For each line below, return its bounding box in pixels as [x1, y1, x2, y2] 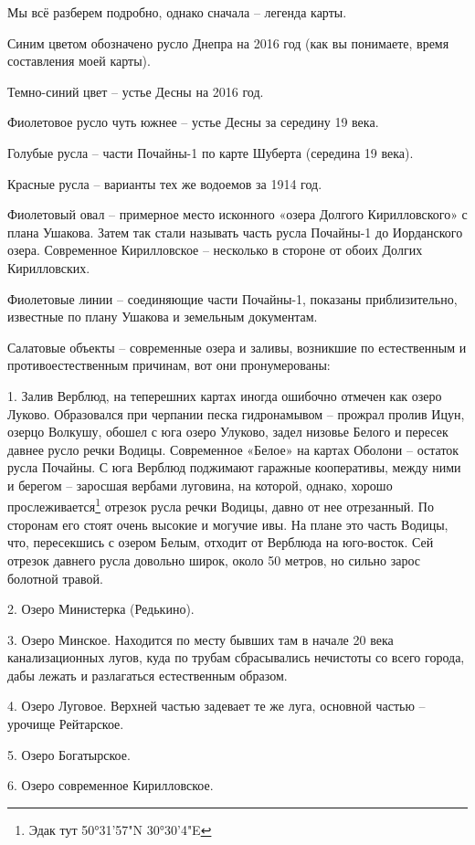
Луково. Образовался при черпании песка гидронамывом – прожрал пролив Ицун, [7, 404, 465, 423]
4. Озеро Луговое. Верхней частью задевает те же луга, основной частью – [7, 696, 426, 715]
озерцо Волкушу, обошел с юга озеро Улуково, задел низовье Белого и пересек [7, 422, 449, 441]
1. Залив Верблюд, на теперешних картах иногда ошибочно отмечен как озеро [7, 386, 442, 405]
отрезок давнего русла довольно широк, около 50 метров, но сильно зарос [7, 550, 421, 569]
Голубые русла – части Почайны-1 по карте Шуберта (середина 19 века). [7, 143, 414, 162]
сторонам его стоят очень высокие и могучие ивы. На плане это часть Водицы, [7, 514, 449, 533]
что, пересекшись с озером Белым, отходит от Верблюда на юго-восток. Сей [7, 533, 434, 552]
